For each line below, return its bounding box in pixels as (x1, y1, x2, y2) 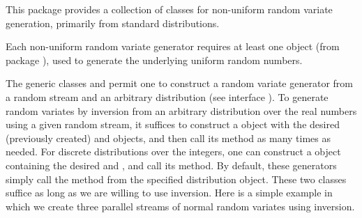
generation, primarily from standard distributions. (6, 15, 220, 30)
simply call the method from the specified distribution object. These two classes (6, 171, 347, 186)
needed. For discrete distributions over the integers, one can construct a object (6, 144, 341, 159)
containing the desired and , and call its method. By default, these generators (6, 157, 337, 172)
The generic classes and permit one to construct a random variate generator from (6, 76, 353, 91)
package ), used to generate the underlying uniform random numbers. (6, 52, 303, 67)
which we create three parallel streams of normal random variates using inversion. (6, 198, 355, 213)
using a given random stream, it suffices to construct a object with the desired (6, 117, 340, 132)
